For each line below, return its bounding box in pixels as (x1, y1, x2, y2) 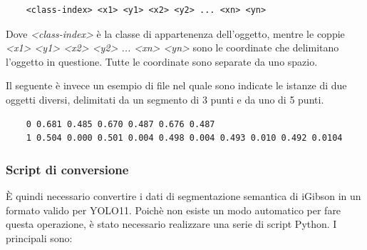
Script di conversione (6, 160, 129, 178)
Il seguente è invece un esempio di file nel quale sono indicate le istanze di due (6, 78, 347, 93)
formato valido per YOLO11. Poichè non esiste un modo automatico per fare (6, 202, 341, 217)
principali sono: (6, 230, 73, 245)
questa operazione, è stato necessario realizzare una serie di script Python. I (6, 216, 337, 231)
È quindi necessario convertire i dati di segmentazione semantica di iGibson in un (6, 188, 361, 203)
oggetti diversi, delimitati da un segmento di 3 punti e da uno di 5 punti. (6, 91, 324, 106)
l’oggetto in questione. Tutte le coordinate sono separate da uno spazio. (6, 54, 318, 69)
